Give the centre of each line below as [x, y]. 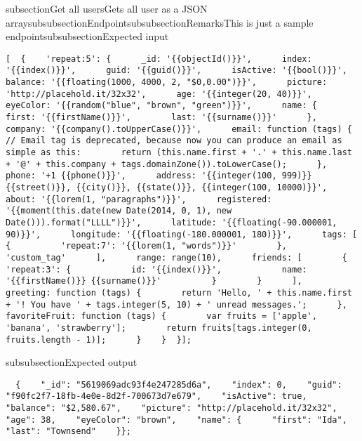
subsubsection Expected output [72, 362]
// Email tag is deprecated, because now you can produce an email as [174, 141]
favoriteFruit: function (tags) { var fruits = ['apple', [161, 316]
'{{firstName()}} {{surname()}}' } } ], [154, 281]
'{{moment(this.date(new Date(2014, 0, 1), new [119, 211]
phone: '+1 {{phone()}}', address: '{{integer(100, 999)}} [159, 176]
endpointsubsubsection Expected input [87, 36]
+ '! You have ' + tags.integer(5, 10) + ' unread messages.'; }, [176, 304]
